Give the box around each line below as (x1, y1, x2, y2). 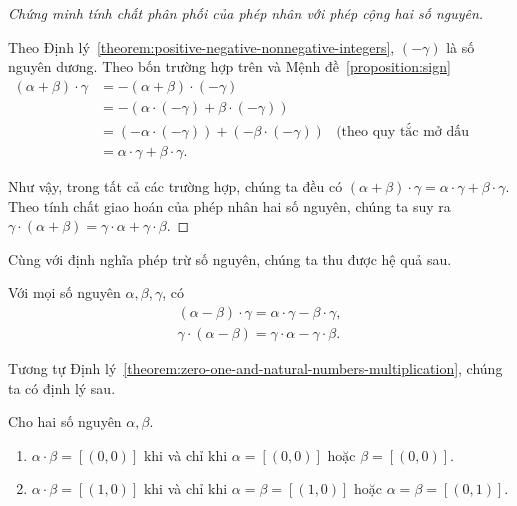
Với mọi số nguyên (8, 282, 121, 303)
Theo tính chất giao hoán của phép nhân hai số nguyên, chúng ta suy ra (8, 195, 451, 216)
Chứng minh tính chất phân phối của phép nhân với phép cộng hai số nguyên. (8, 3, 484, 23)
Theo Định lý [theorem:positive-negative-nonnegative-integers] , (8, 36, 395, 57)
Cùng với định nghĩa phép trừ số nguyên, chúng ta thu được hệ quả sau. (8, 248, 452, 269)
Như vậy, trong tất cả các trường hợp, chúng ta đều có (8, 175, 343, 196)
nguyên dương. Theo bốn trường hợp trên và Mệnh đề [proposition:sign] (8, 56, 451, 77)
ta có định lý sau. (8, 377, 116, 398)
